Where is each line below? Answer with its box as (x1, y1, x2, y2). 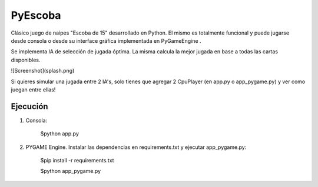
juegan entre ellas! (11, 86, 56, 93)
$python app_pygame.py (40, 168, 101, 175)
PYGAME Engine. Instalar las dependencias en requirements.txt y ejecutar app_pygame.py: (25, 144, 247, 151)
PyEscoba (11, 9, 61, 22)
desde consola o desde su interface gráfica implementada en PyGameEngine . (11, 37, 201, 44)
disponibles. (11, 56, 41, 63)
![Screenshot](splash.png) (11, 67, 75, 74)
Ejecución (11, 101, 48, 111)
